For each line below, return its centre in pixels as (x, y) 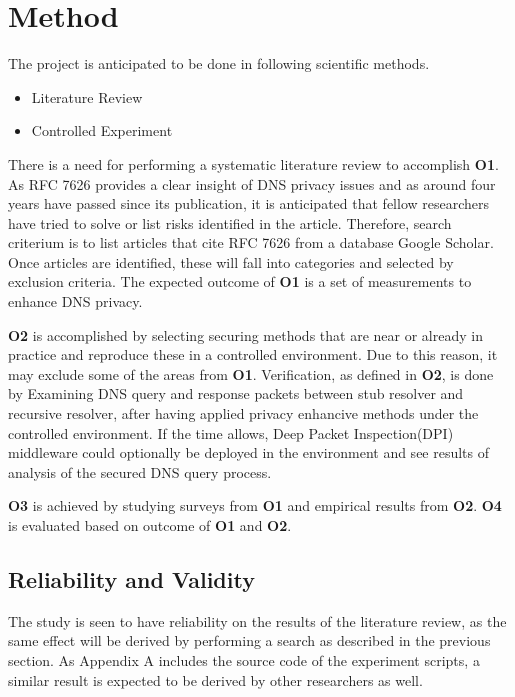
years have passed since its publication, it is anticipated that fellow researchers (249, 203)
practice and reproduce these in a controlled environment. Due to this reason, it (253, 354)
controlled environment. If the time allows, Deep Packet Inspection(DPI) (231, 432)
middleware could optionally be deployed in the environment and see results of (249, 452)
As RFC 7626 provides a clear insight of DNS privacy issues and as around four (252, 183)
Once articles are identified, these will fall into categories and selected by (231, 261)
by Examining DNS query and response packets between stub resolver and (236, 393)
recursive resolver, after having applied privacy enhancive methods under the (243, 413)
